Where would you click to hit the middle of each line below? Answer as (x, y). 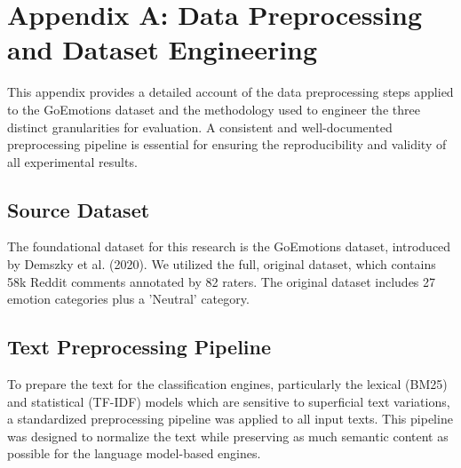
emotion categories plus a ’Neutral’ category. (128, 299)
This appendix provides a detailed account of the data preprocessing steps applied (230, 92)
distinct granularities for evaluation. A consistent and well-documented (200, 127)
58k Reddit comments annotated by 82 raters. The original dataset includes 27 (222, 281)
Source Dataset (79, 209)
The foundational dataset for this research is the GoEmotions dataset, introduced (229, 246)
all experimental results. (72, 161)
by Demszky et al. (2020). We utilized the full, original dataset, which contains (222, 264)
